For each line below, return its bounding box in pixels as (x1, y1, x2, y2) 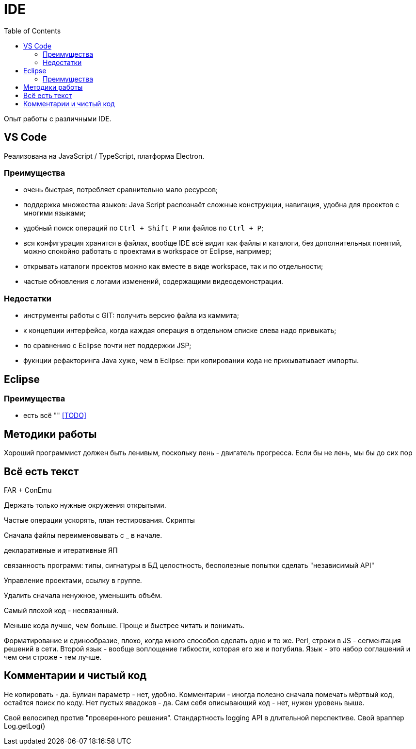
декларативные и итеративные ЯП (4, 546, 118, 554)
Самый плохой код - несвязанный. (4, 606, 119, 615)
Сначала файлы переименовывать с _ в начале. (4, 531, 162, 539)
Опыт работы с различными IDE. (4, 114, 112, 123)
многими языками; (23, 209, 86, 217)
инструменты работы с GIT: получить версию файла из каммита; (23, 311, 239, 320)
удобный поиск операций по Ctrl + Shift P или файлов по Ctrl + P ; (23, 224, 264, 233)
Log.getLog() (4, 721, 46, 730)
